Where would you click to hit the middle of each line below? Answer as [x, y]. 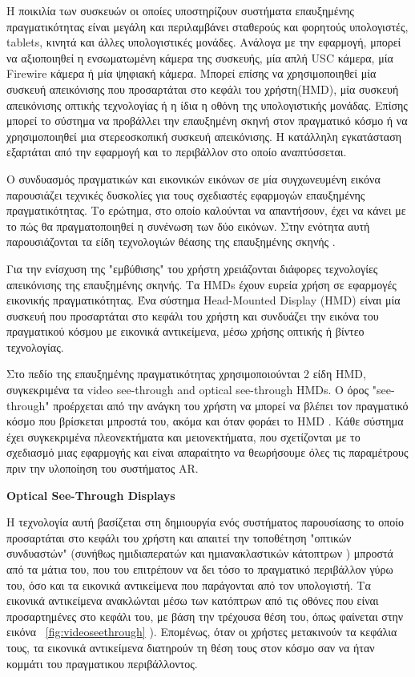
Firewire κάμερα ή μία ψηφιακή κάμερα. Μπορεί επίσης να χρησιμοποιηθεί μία [191, 73]
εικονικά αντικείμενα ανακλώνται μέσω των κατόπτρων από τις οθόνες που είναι [193, 600]
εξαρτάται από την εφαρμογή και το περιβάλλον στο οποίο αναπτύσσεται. [177, 152]
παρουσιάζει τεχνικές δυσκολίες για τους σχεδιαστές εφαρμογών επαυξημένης [186, 194]
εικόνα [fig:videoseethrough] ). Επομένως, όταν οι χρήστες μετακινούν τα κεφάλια [202, 632]
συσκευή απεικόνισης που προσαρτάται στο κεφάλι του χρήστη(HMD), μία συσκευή [203, 89]
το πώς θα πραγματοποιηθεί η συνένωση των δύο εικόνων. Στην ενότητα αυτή [188, 226]
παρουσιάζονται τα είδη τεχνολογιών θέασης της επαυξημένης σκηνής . [171, 242]
